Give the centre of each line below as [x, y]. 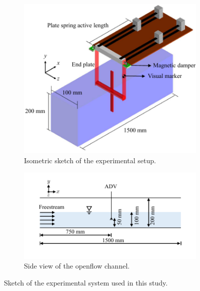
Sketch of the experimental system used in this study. [86, 283]
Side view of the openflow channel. [77, 266]
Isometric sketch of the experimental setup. [90, 160]
